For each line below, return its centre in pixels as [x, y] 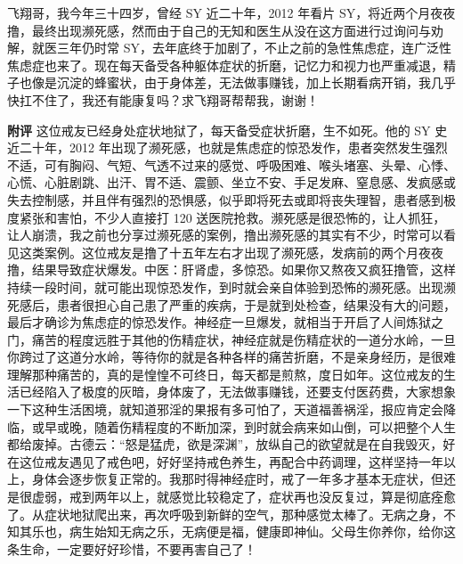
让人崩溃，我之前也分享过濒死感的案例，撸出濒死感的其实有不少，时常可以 [225, 235]
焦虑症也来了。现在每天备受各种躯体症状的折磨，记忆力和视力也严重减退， [225, 65]
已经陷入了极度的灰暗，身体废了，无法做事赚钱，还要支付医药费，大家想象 [237, 392]
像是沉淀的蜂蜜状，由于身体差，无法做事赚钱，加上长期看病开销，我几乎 [244, 82]
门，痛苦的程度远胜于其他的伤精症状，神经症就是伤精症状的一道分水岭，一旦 [231, 339]
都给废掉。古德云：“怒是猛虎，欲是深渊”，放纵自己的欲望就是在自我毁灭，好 [231, 444]
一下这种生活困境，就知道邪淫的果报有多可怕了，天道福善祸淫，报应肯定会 [225, 409]
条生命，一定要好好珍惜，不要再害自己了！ [132, 548]
